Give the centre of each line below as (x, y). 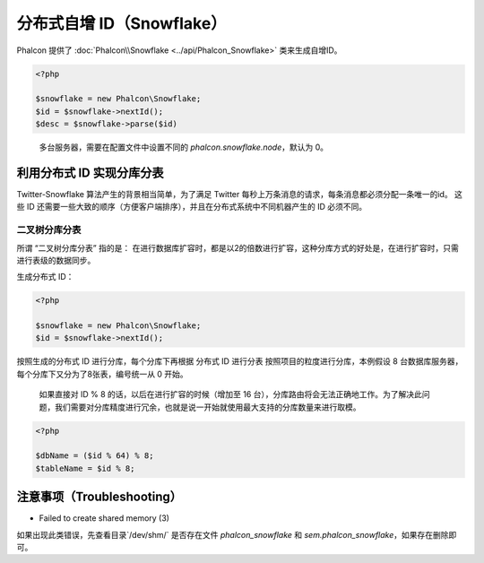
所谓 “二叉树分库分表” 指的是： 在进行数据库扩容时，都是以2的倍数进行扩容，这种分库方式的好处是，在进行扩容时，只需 (238, 247)
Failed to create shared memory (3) (104, 518)
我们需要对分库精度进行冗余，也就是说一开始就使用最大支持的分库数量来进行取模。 (207, 407)
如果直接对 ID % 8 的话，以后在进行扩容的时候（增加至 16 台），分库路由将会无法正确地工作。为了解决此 (231, 394)
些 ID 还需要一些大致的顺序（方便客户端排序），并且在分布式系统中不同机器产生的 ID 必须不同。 (192, 207)
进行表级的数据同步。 (56, 260)
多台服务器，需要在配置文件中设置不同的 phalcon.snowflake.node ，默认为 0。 (184, 147)
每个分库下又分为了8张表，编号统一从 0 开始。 (102, 374)
